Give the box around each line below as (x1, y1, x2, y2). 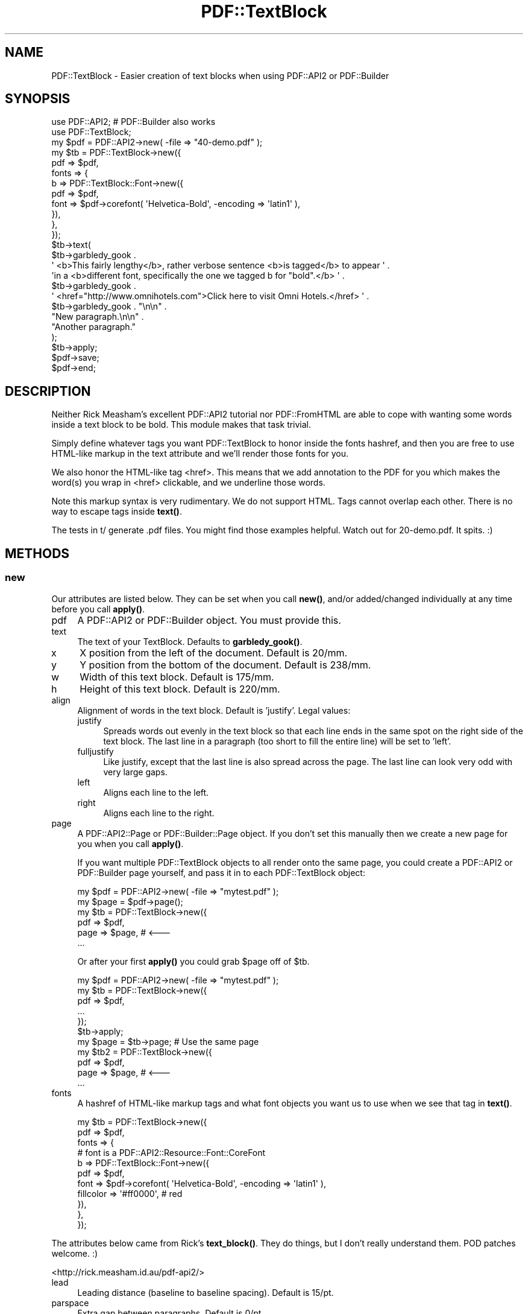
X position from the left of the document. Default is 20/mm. (80, 646, 348, 659)
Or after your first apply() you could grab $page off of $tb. (77, 956, 310, 966)
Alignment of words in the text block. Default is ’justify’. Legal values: (77, 705, 351, 716)
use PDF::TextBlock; (51, 127, 131, 138)
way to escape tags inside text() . (51, 506, 182, 517)
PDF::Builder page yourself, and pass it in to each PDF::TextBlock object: (77, 867, 365, 878)
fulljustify (77, 746, 114, 757)
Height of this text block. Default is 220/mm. (80, 682, 280, 695)
